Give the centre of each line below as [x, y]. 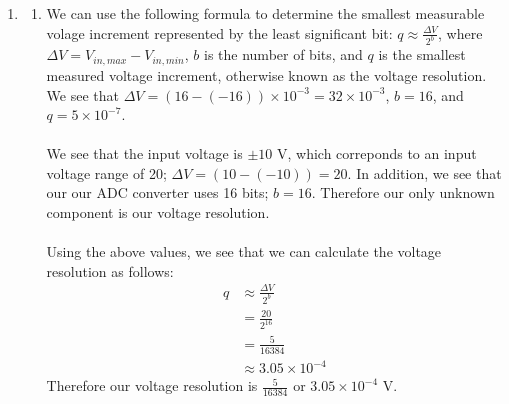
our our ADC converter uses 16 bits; [157, 192]
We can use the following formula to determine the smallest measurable [265, 13]
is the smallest [422, 54]
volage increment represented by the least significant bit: [219, 32]
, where [460, 32]
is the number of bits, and [283, 54]
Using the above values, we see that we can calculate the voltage [244, 251]
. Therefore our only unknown [403, 192]
